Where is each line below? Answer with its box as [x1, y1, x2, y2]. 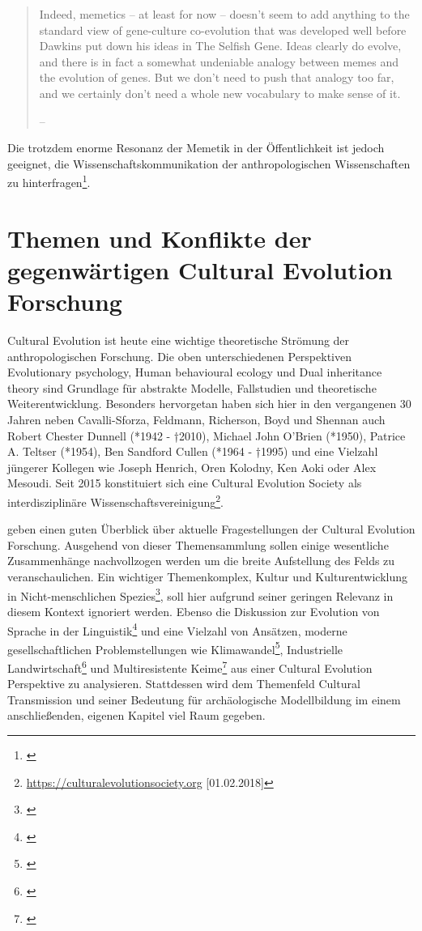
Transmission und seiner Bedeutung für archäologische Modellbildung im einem [7, 691, 401, 708]
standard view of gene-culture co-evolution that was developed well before [39, 21, 407, 38]
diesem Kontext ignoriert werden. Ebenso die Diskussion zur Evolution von [7, 602, 380, 619]
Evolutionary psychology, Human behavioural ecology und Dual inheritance [7, 363, 382, 380]
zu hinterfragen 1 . [7, 172, 91, 190]
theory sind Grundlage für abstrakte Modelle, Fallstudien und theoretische [7, 379, 377, 396]
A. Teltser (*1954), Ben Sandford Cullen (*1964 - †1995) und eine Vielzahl [7, 443, 378, 460]
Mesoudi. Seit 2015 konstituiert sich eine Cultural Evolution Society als [7, 474, 362, 491]
